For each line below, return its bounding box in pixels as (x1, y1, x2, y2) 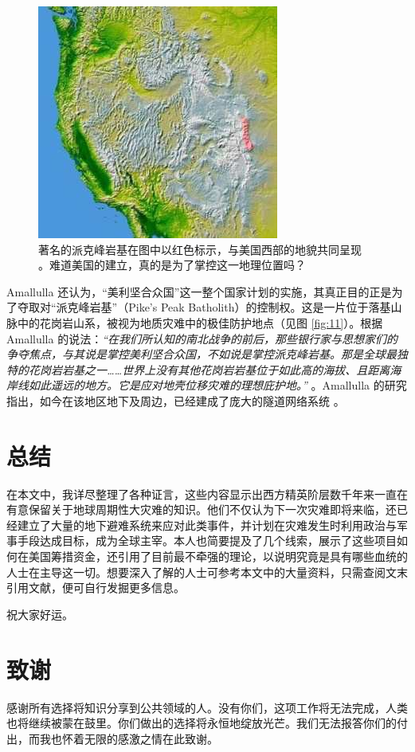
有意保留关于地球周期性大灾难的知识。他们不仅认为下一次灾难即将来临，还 (6, 501, 397, 518)
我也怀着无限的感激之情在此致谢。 (39, 730, 218, 746)
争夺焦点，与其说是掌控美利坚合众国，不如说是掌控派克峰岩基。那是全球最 (6, 346, 397, 362)
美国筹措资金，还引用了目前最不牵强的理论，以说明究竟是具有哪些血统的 (28, 548, 408, 565)
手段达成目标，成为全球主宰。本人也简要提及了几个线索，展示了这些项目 (17, 532, 397, 549)
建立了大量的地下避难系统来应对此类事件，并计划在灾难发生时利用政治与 (17, 516, 397, 533)
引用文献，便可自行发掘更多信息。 (6, 579, 185, 596)
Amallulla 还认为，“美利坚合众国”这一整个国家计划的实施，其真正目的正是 (6, 283, 392, 300)
